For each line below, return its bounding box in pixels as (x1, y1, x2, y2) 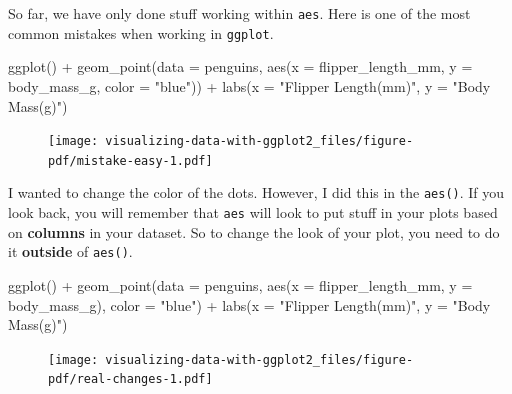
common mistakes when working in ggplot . (8, 22, 274, 43)
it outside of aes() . (8, 241, 133, 262)
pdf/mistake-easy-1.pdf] (48, 153, 213, 168)
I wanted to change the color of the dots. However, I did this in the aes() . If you (8, 182, 505, 203)
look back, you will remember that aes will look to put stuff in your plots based (8, 202, 498, 223)
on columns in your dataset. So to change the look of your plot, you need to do (8, 221, 500, 242)
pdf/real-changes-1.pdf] (48, 372, 213, 387)
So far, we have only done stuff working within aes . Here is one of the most (8, 3, 471, 23)
